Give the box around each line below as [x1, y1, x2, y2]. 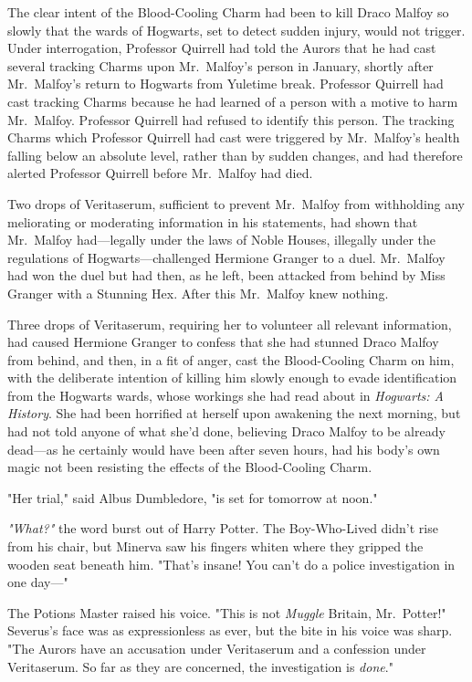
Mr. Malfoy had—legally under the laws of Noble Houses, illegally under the [7, 230, 435, 249]
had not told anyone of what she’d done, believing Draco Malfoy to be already [7, 422, 446, 441]
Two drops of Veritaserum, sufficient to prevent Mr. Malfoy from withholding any [7, 194, 466, 213]
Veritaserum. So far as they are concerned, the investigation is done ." [7, 656, 393, 676]
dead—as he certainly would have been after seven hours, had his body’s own [7, 439, 440, 458]
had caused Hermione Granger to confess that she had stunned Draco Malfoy [7, 332, 439, 351]
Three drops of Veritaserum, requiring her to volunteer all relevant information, [7, 314, 452, 333]
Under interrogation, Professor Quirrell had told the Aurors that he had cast [7, 38, 436, 58]
